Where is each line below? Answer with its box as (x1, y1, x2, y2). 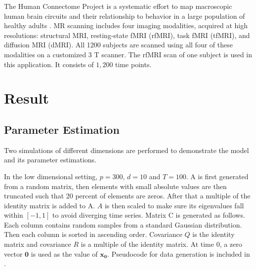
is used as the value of (31, 248, 98, 259)
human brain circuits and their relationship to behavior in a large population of (4, 10, 245, 21)
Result (4, 88, 49, 108)
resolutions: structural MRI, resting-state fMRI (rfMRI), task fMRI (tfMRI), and (4, 30, 250, 40)
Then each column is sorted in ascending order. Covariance (4, 229, 182, 239)
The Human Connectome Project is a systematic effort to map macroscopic (4, 1, 232, 11)
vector (4, 248, 23, 259)
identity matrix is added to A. (4, 200, 95, 210)
